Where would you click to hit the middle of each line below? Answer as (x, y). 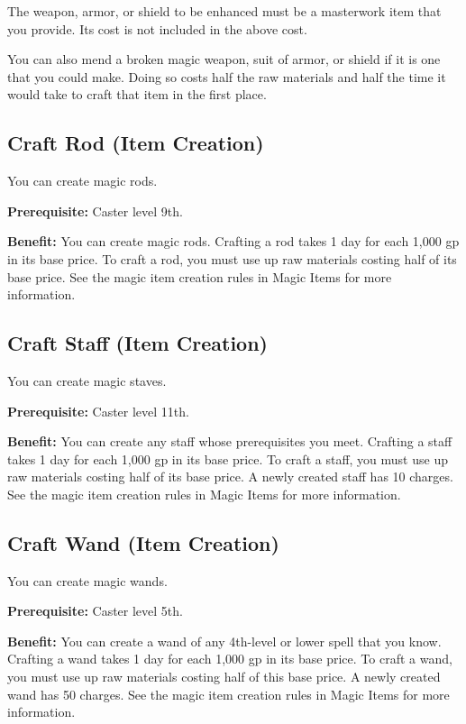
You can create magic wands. (87, 580)
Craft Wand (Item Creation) (143, 542)
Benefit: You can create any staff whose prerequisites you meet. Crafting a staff (230, 441)
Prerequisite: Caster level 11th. (98, 411)
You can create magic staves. (87, 380)
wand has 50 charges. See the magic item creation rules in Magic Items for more (228, 694)
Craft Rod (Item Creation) (136, 143)
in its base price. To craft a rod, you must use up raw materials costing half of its (232, 258)
